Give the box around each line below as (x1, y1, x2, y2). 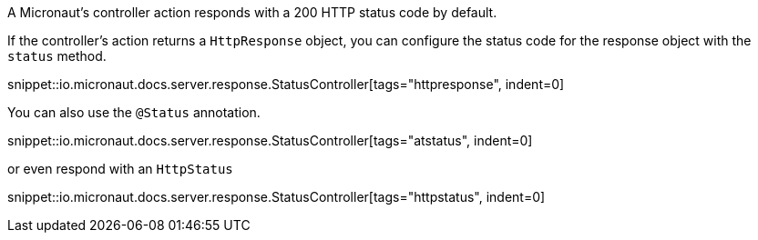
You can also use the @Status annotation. (7, 105, 261, 120)
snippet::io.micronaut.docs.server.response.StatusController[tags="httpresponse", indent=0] (7, 76, 565, 92)
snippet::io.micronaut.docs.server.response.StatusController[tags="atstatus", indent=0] (7, 133, 533, 148)
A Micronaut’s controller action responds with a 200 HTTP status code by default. (7, 5, 497, 20)
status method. (7, 48, 107, 64)
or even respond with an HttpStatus (7, 161, 233, 176)
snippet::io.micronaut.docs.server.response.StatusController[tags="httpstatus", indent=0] (7, 189, 546, 205)
